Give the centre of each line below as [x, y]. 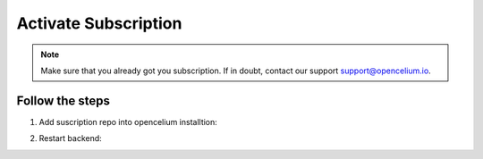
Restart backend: [70, 138]
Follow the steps [64, 100]
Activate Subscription [99, 23]
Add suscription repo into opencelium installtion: [128, 121]
